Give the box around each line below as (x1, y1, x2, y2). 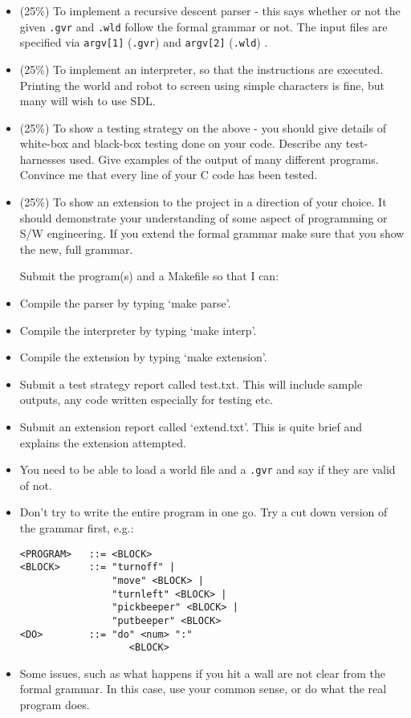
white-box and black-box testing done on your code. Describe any (19, 135, 343, 152)
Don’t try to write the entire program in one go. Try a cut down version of (19, 504, 388, 520)
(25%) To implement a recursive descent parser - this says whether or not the (19, 2, 401, 18)
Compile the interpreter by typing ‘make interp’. (19, 321, 257, 338)
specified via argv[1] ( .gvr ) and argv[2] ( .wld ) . (19, 34, 268, 51)
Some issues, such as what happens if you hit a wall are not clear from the (19, 664, 385, 681)
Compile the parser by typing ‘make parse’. (19, 295, 231, 312)
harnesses (19, 150, 66, 167)
